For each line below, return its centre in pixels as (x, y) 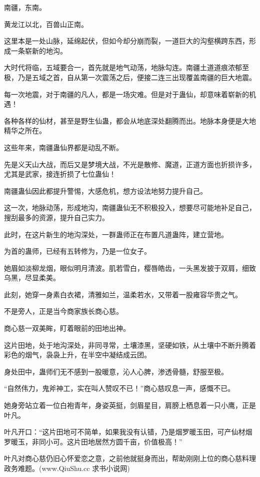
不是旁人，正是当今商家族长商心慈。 (63, 311)
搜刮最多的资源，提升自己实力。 (56, 217)
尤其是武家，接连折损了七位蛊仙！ (60, 174)
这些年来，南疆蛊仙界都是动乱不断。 (63, 147)
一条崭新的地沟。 (39, 50)
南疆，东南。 (25, 7)
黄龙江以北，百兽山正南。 (46, 24)
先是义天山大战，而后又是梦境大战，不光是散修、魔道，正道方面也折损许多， (130, 164)
